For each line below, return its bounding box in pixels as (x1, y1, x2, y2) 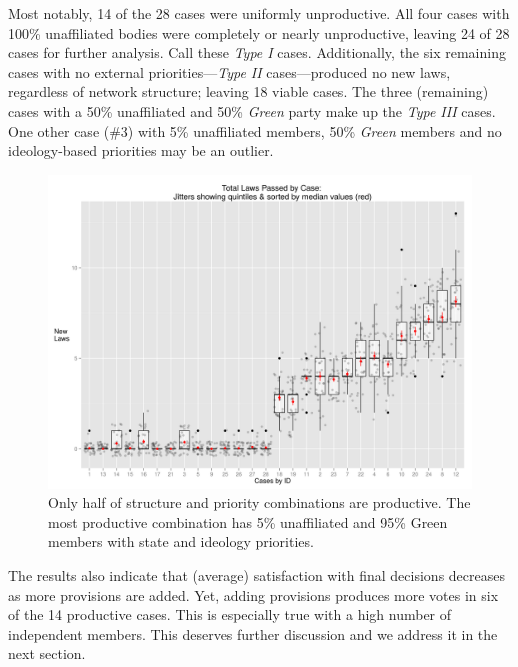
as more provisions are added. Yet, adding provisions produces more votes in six (8, 584, 499, 605)
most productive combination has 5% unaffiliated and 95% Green (48, 511, 448, 532)
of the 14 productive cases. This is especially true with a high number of (8, 604, 452, 625)
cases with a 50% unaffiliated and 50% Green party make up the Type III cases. (8, 100, 496, 121)
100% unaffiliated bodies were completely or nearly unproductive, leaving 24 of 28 (8, 22, 510, 43)
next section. (8, 643, 86, 664)
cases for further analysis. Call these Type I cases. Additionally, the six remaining (8, 42, 506, 63)
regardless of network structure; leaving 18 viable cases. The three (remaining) (8, 81, 489, 102)
